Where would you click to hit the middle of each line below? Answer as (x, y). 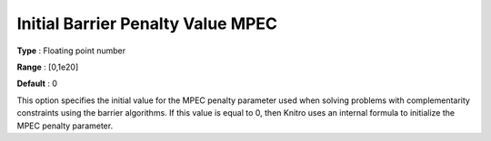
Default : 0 (37, 84)
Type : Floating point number (71, 51)
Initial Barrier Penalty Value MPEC (147, 23)
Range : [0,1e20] (48, 67)
